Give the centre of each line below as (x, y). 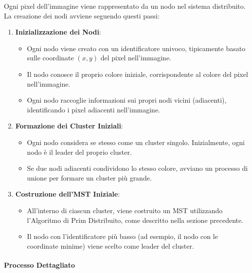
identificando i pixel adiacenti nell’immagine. (94, 109)
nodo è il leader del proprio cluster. (79, 152)
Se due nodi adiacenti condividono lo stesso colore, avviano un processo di (137, 168)
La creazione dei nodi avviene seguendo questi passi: (82, 15)
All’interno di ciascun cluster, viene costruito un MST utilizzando (125, 210)
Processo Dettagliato (39, 264)
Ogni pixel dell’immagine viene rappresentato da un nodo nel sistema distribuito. (125, 6)
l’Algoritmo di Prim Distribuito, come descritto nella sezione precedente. (135, 220)
